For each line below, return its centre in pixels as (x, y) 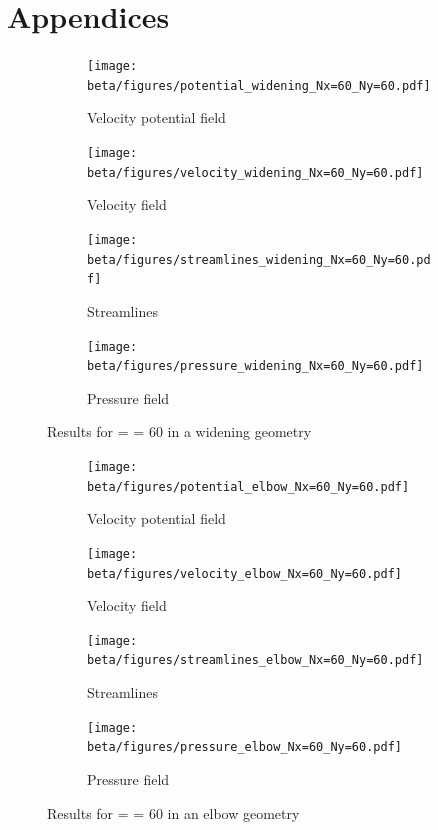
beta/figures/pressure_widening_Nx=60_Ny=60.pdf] (255, 366)
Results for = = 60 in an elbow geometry (173, 812)
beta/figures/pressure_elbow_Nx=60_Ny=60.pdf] (244, 747)
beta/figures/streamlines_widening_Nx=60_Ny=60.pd (259, 259)
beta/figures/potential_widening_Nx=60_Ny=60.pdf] (259, 85)
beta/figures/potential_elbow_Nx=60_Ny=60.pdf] (248, 486)
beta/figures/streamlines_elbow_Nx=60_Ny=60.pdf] (255, 660)
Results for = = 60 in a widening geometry (179, 431)
